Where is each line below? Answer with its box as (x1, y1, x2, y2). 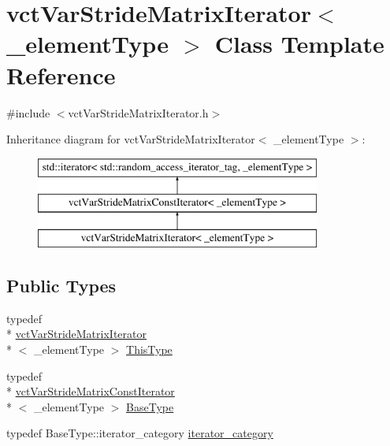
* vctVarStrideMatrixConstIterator (6, 383, 175, 400)
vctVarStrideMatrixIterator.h (68, 104, 209, 121)
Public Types (6, 273, 117, 298)
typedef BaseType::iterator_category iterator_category (6, 425, 273, 441)
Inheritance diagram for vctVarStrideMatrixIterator (6, 131, 255, 147)
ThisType (126, 341, 173, 358)
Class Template (214, 28, 384, 60)
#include (6, 104, 50, 121)
